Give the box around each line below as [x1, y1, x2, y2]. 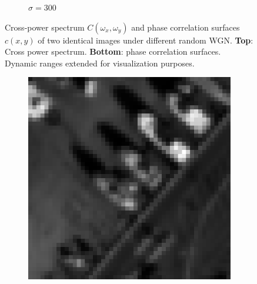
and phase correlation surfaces [131, 21, 240, 33]
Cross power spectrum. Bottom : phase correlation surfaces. [5, 45, 221, 58]
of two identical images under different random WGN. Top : [38, 34, 253, 46]
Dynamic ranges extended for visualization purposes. [5, 56, 195, 69]
